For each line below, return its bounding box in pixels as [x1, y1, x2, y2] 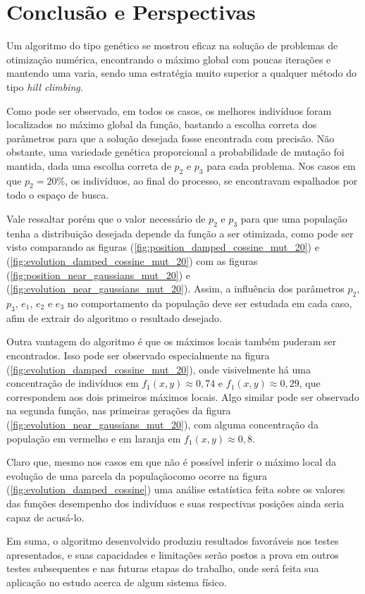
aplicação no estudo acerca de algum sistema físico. [6, 574, 227, 589]
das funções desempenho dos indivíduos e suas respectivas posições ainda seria [6, 495, 345, 510]
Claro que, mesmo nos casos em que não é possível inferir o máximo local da [6, 454, 336, 469]
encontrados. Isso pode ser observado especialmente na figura [6, 348, 270, 363]
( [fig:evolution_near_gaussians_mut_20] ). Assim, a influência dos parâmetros [6, 281, 345, 296]
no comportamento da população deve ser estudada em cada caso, [67, 296, 352, 311]
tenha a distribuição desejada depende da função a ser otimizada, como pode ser [6, 225, 354, 240]
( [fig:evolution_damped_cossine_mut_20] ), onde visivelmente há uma [6, 361, 311, 376]
